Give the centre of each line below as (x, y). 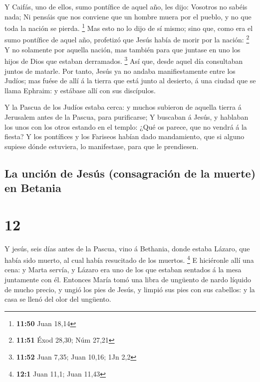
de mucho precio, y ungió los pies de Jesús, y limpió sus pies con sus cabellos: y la (130, 289)
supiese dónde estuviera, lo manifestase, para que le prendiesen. (102, 146)
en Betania (33, 188)
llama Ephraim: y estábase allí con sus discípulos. (80, 90)
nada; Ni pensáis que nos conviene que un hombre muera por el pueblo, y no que (128, 16)
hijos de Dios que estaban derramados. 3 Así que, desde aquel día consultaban (124, 60)
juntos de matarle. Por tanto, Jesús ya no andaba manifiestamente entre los (120, 71)
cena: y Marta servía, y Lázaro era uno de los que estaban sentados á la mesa (123, 270)
